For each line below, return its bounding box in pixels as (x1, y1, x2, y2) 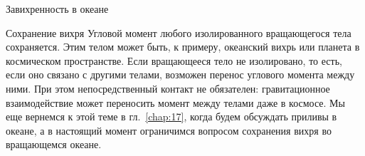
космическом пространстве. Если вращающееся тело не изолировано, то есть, (6, 53, 342, 68)
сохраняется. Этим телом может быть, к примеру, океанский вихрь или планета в (6, 39, 360, 54)
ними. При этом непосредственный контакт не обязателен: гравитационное (6, 80, 330, 95)
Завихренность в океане (6, 1, 109, 16)
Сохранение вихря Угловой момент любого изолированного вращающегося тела (6, 25, 351, 40)
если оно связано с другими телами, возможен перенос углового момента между (6, 67, 355, 82)
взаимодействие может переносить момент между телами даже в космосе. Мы (6, 95, 345, 110)
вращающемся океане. (6, 137, 102, 152)
